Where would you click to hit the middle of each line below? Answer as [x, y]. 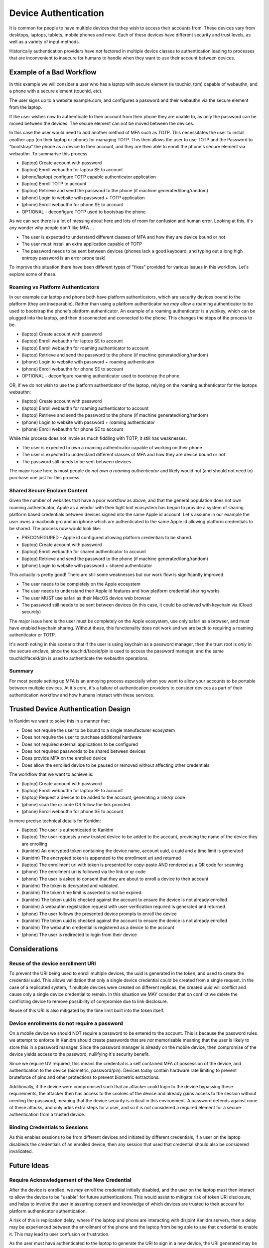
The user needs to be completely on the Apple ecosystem [81, 584]
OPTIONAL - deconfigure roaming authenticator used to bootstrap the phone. [101, 376]
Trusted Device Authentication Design [70, 709]
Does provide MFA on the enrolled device [64, 758]
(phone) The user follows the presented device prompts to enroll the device [99, 914]
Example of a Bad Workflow [53, 72]
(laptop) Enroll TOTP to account [54, 184]
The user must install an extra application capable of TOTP [82, 244]
